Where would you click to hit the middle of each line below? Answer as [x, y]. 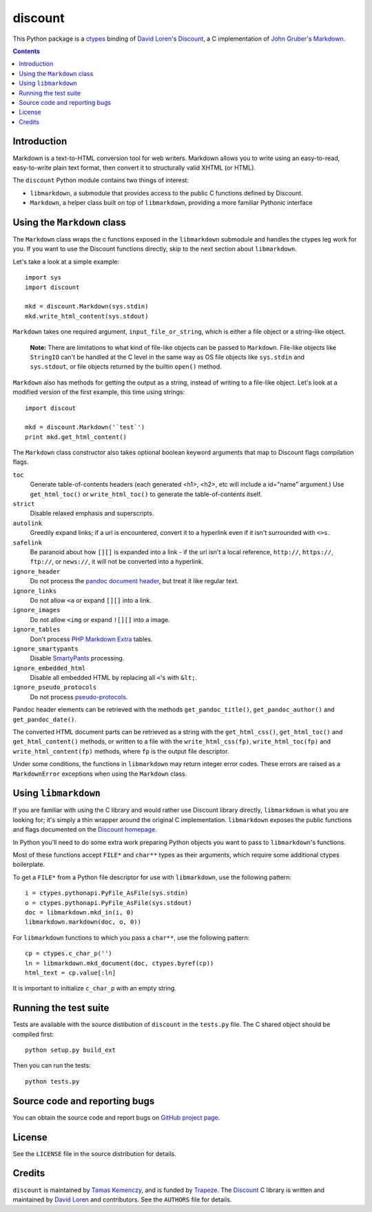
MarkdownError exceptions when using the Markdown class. [100, 774]
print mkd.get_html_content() [76, 437]
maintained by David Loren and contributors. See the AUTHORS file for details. [122, 1199]
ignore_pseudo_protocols [54, 687]
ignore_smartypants [45, 648]
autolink [28, 523]
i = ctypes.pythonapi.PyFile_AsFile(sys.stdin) [107, 893]
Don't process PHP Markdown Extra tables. [91, 639]
